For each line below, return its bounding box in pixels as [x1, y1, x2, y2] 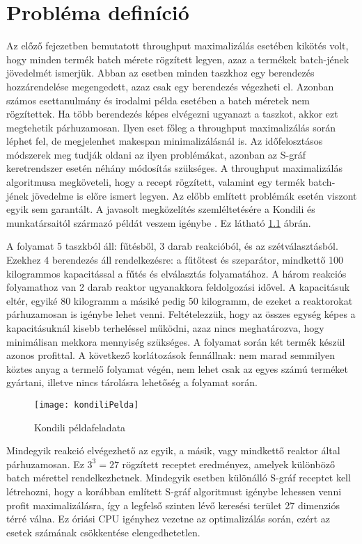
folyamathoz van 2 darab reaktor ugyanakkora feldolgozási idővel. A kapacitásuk [6, 280, 350, 294]
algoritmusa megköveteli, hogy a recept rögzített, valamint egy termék [6, 175, 306, 189]
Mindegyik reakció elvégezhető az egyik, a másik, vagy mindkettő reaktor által [6, 443, 340, 458]
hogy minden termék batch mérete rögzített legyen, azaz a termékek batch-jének [6, 51, 349, 66]
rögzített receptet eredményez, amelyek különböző [122, 456, 335, 471]
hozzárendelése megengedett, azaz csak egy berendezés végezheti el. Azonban [6, 79, 334, 93]
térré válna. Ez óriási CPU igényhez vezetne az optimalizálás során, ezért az [6, 511, 331, 526]
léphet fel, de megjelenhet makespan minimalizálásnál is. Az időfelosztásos [6, 134, 323, 148]
